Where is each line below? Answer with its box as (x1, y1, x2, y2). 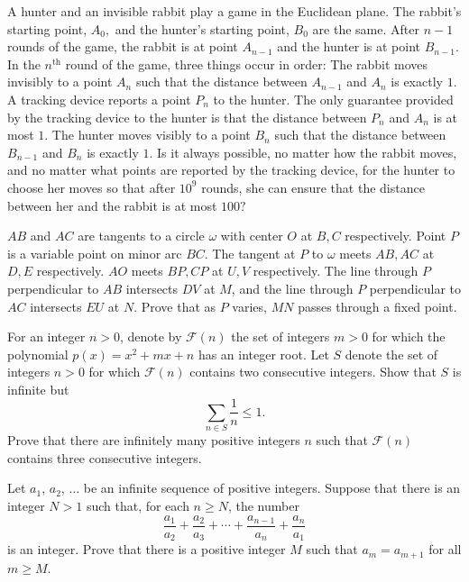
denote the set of (345, 344, 438, 363)
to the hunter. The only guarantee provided (213, 89, 454, 108)
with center (220, 226, 283, 245)
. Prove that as (133, 296, 216, 315)
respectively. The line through (253, 261, 418, 280)
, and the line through (231, 278, 354, 297)
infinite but (7, 379, 69, 398)
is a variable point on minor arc (7, 243, 182, 262)
